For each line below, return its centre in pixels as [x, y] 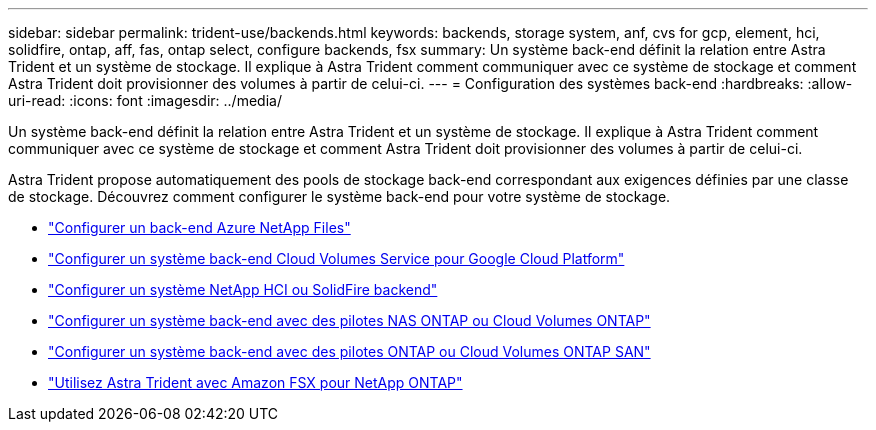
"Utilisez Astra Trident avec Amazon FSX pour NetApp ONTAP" [255, 382]
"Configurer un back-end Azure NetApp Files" [199, 227]
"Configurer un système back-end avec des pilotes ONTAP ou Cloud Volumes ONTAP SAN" [349, 351]
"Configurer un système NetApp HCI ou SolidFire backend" [243, 289]
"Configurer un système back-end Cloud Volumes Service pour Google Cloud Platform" [336, 258]
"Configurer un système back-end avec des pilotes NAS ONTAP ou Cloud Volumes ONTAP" [349, 320]
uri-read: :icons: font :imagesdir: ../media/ [145, 100]
